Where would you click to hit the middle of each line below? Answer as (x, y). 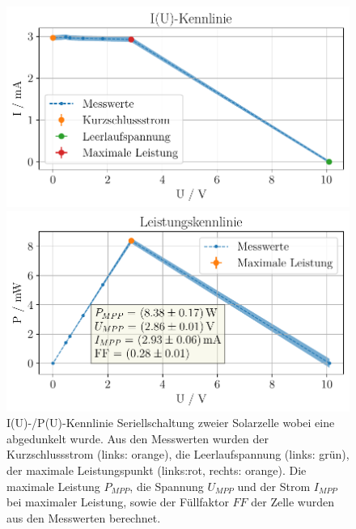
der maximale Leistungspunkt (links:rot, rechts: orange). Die (157, 470)
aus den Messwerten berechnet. (84, 517)
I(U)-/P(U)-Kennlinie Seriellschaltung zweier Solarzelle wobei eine (171, 423)
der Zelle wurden (293, 502)
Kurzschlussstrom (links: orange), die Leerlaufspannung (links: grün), (178, 454)
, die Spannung (167, 486)
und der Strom (274, 486)
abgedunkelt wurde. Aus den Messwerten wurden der (138, 438)
